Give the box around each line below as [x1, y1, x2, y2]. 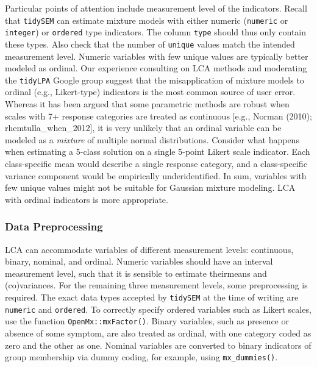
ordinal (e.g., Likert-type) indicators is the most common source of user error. [5, 85, 296, 98]
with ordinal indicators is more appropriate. [5, 193, 168, 205]
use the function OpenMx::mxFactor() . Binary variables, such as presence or [5, 315, 289, 327]
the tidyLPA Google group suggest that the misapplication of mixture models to [5, 73, 304, 86]
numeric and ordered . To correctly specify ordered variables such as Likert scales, [5, 302, 312, 315]
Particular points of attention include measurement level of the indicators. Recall [5, 2, 307, 14]
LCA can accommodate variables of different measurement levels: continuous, [5, 243, 294, 255]
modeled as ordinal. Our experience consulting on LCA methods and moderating [5, 62, 307, 74]
